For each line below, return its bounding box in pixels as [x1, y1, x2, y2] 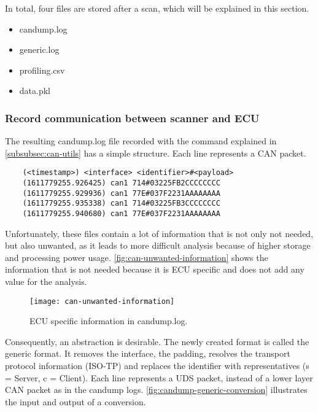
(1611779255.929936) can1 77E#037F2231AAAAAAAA [22, 189, 220, 198]
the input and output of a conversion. [5, 395, 146, 408]
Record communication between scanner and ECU [5, 110, 260, 125]
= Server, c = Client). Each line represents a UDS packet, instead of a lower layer [5, 371, 313, 384]
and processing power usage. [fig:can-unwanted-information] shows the [5, 251, 268, 263]
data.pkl [19, 84, 50, 97]
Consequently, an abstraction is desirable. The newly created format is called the [5, 335, 309, 348]
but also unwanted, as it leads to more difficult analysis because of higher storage [5, 239, 311, 252]
